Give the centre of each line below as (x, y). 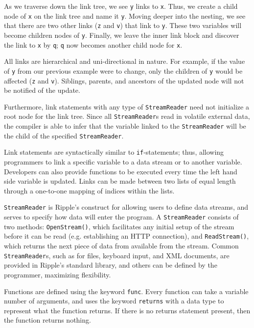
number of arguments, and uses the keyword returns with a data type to (114, 301)
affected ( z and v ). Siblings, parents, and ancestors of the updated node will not (124, 80)
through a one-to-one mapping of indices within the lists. (89, 190)
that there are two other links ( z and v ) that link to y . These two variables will (123, 25)
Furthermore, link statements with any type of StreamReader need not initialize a (127, 106)
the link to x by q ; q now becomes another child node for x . (93, 44)
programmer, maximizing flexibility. (58, 274)
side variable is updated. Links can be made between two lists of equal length (120, 181)
